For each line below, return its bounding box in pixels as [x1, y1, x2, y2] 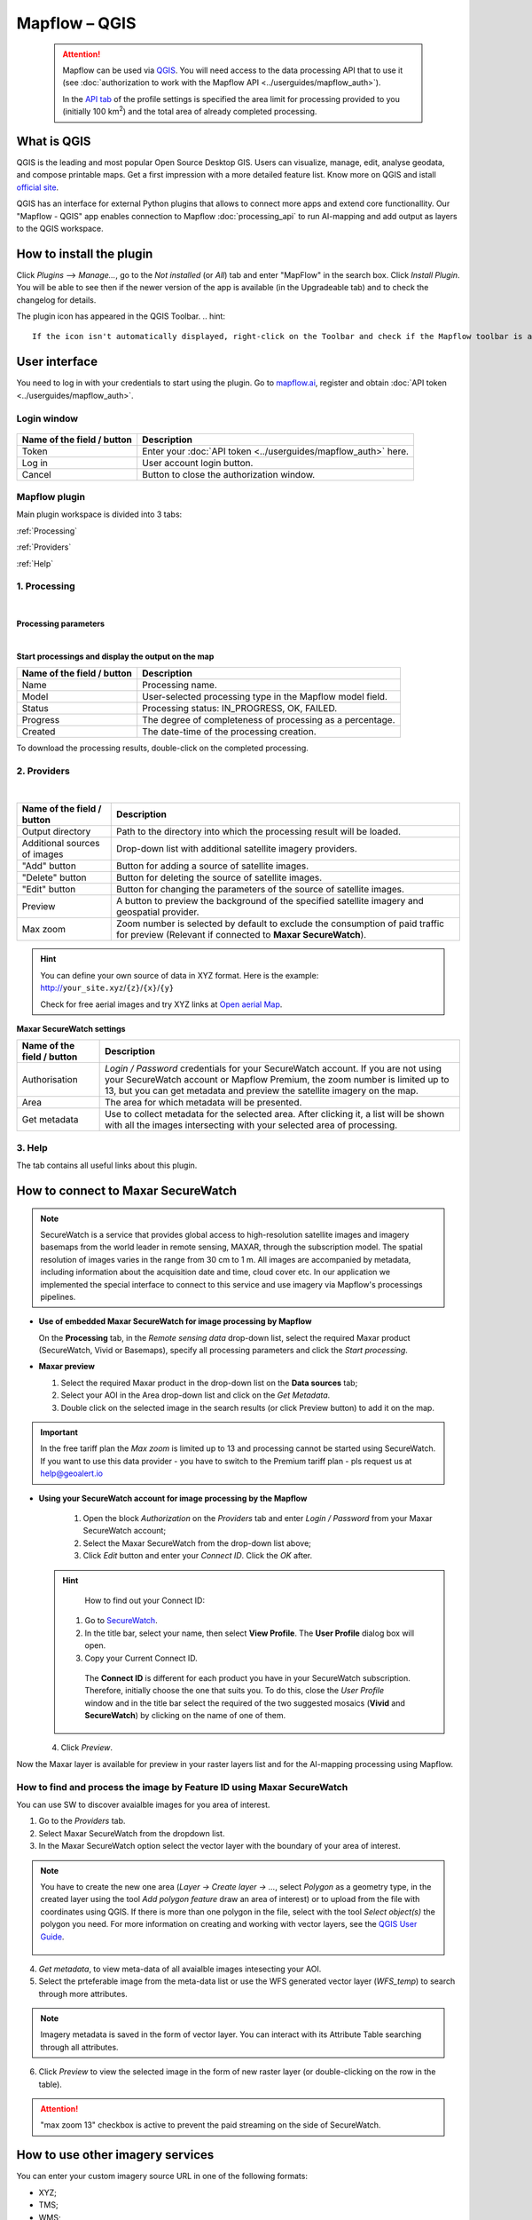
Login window [16, 412, 79, 424]
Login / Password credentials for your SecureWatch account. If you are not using [105, 1062, 442, 1074]
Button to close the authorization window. [142, 468, 316, 480]
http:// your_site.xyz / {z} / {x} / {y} [40, 982, 175, 994]
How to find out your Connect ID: [84, 1595, 206, 1606]
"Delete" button [21, 871, 88, 884]
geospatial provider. [116, 906, 199, 918]
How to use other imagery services [16, 2147, 215, 2162]
